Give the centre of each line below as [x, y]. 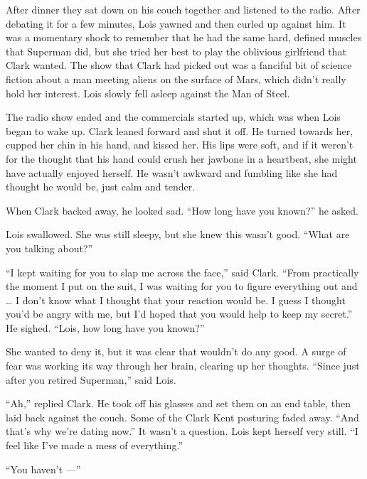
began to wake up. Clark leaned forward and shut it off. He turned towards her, [180, 130]
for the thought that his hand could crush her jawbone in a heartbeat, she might [181, 158]
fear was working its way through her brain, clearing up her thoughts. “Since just [183, 366]
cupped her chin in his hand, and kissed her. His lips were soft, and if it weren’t [180, 145]
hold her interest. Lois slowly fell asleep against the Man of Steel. [148, 93]
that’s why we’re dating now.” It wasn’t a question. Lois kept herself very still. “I [182, 431]
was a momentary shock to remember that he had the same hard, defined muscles [184, 37]
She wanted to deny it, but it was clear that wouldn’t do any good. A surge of [176, 351]
